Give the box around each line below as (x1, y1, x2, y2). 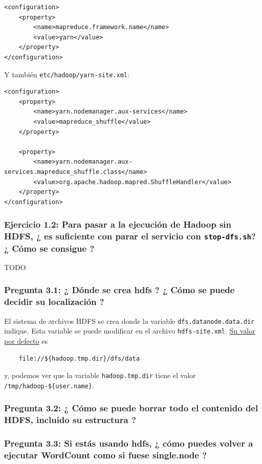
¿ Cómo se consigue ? (4, 241, 95, 254)
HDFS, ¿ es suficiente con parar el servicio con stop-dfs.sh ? (4, 230, 256, 242)
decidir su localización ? (4, 295, 104, 308)
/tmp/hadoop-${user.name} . (4, 380, 94, 390)
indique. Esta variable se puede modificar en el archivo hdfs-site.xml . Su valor (4, 325, 255, 336)
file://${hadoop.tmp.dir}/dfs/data (18, 355, 140, 362)
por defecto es (4, 336, 48, 346)
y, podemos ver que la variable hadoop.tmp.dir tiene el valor (4, 370, 196, 381)
